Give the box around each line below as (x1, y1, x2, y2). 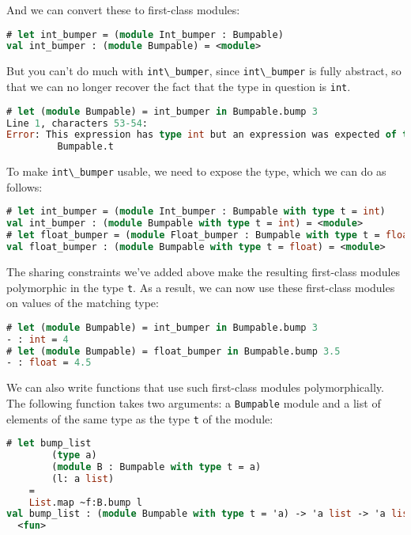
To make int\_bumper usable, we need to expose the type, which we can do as (6, 163, 386, 180)
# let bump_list (6, 438, 92, 450)
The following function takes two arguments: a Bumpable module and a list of (6, 394, 381, 411)
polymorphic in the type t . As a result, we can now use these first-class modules (6, 279, 395, 295)
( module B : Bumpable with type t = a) (51, 461, 262, 472)
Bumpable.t (57, 141, 115, 153)
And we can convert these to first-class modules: (6, 2, 240, 17)
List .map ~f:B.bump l (28, 496, 142, 508)
